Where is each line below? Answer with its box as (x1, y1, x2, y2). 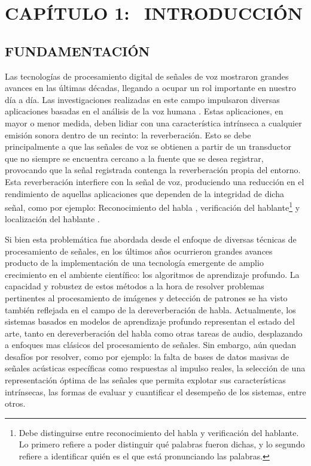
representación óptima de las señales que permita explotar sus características (5, 374, 286, 386)
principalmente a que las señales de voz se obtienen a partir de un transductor (5, 140, 291, 153)
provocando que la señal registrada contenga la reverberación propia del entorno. (5, 164, 301, 176)
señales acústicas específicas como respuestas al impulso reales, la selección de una (5, 362, 306, 374)
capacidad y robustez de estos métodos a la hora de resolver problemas (5, 280, 264, 292)
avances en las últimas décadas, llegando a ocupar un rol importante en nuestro (5, 81, 296, 94)
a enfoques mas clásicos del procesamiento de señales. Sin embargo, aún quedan (5, 338, 297, 351)
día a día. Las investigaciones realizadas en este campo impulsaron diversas (5, 93, 280, 105)
